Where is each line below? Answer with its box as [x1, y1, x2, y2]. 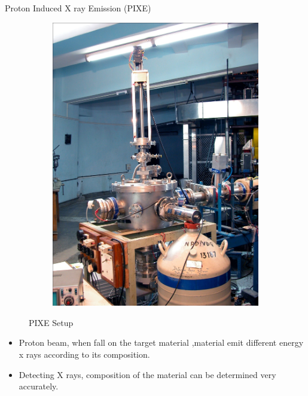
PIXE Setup [29, 316, 74, 328]
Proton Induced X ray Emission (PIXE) [5, 2, 151, 14]
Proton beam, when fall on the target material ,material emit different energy [19, 336, 304, 349]
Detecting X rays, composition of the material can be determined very [19, 368, 276, 380]
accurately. [19, 380, 59, 392]
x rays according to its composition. [19, 348, 150, 360]
